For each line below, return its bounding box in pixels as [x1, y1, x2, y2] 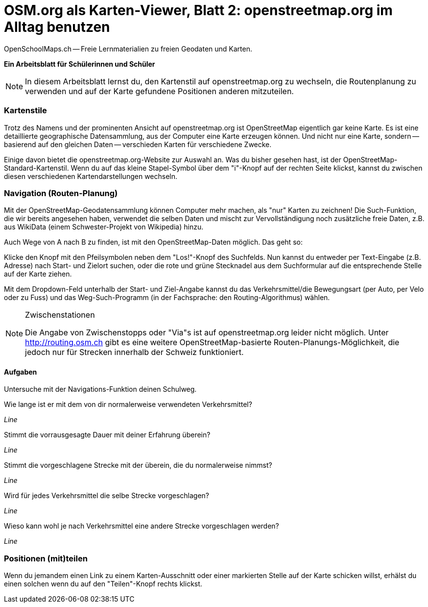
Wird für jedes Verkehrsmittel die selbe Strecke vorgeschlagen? [4, 491, 210, 500]
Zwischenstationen [25, 310, 95, 320]
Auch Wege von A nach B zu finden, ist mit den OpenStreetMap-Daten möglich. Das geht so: [4, 238, 303, 247]
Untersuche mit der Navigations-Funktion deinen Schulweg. [4, 385, 197, 394]
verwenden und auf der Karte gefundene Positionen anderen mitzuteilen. [25, 86, 294, 96]
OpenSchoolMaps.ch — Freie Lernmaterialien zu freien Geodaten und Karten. [4, 44, 253, 53]
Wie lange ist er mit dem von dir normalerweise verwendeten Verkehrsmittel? [4, 400, 252, 409]
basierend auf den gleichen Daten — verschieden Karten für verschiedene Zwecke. [4, 140, 272, 149]
